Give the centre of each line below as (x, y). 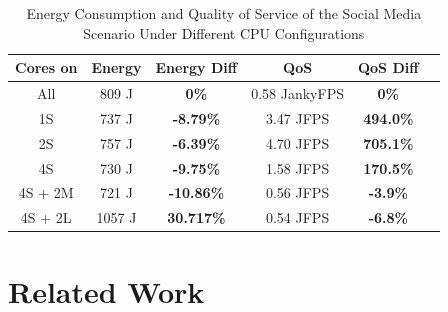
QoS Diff (388, 67)
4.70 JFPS (297, 142)
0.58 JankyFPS (297, 93)
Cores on (46, 67)
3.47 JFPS (297, 117)
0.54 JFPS (297, 217)
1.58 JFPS (297, 167)
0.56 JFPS (297, 192)
